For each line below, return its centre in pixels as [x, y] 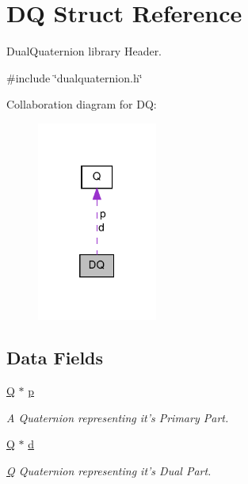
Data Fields [55, 358]
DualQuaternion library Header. [84, 51]
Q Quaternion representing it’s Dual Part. [109, 471]
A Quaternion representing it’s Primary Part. [118, 417]
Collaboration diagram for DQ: [82, 104]
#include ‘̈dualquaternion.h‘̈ [74, 77]
